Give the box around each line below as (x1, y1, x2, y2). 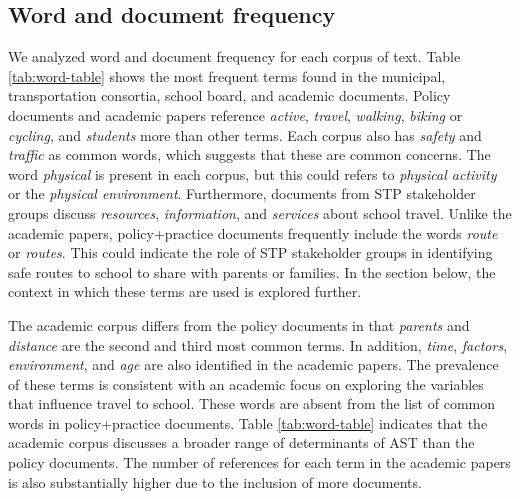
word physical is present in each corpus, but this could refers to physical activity (8, 163, 497, 184)
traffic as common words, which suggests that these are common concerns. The (8, 144, 491, 165)
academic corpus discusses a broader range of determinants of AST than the (8, 432, 475, 453)
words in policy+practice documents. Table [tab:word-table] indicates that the (8, 412, 488, 433)
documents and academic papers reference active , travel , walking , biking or (8, 104, 463, 125)
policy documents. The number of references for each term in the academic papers (8, 452, 511, 473)
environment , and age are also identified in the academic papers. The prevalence (8, 354, 499, 375)
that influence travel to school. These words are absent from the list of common (8, 393, 495, 414)
